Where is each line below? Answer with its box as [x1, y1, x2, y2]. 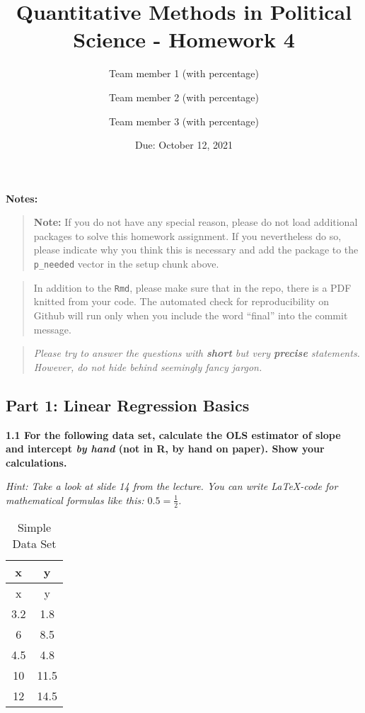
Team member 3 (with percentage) [109, 113, 259, 128]
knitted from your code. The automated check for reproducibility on [33, 294, 329, 309]
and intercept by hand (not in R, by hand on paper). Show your [6, 441, 325, 456]
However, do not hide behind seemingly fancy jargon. [33, 359, 262, 374]
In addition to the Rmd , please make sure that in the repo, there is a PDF [33, 280, 352, 295]
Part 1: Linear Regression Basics [6, 394, 250, 416]
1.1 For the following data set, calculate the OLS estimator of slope [6, 427, 341, 442]
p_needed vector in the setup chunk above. [33, 256, 219, 271]
